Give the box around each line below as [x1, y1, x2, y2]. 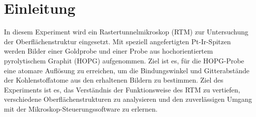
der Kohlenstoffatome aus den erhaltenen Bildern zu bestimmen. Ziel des [4, 75, 224, 85]
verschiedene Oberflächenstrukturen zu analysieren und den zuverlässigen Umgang [4, 94, 252, 104]
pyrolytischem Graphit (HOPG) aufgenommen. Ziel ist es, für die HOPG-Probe [4, 55, 244, 65]
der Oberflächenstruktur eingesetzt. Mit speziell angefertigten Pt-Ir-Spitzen [4, 36, 231, 46]
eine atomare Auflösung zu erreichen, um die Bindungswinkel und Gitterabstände [4, 65, 250, 75]
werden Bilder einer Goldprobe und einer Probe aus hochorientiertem [4, 46, 213, 56]
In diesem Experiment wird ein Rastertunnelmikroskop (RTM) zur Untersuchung [4, 27, 249, 37]
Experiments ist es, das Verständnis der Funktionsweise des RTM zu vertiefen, [4, 84, 240, 94]
